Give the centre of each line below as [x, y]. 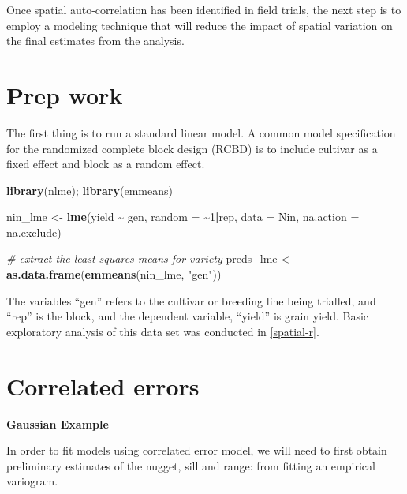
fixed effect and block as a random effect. [106, 164]
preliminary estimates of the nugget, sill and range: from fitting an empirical [191, 465]
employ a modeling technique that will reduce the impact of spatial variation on [200, 25]
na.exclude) [34, 232]
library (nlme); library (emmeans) [90, 190]
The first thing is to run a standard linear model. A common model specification [201, 132]
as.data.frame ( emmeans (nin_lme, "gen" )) [114, 274]
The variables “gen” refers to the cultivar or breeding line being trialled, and [191, 300]
